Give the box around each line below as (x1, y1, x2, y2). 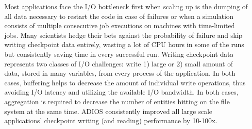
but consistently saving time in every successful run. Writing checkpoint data (4, 48, 234, 59)
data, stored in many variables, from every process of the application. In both (4, 68, 235, 78)
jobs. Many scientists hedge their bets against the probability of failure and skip (4, 30, 243, 40)
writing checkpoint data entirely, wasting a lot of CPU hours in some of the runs (4, 39, 244, 49)
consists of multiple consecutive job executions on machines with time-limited (4, 20, 235, 31)
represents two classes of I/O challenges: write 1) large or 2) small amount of (4, 58, 233, 68)
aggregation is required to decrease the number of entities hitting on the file (4, 96, 230, 106)
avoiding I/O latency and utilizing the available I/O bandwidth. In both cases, (4, 87, 238, 97)
